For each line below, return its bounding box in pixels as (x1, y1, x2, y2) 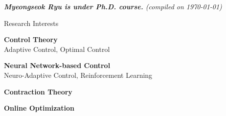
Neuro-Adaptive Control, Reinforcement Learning (4, 70, 153, 80)
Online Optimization (4, 103, 75, 113)
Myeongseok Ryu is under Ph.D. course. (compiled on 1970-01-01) (4, 1, 222, 11)
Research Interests (4, 18, 59, 28)
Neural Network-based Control (4, 60, 111, 70)
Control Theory (4, 34, 58, 45)
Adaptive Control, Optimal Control (4, 44, 110, 54)
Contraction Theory (4, 86, 72, 96)
